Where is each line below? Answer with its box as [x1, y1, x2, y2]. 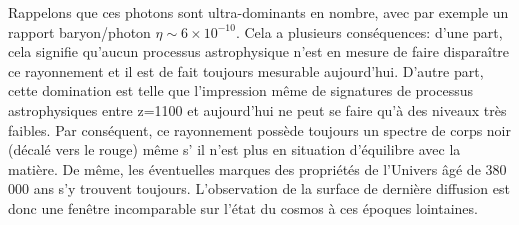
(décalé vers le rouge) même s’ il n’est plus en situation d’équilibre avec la [8, 139, 461, 160]
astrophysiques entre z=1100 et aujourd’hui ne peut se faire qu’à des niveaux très [8, 99, 507, 120]
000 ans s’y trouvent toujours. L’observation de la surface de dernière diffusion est [8, 178, 510, 199]
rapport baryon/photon [8, 21, 151, 42]
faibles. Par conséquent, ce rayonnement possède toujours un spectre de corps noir [8, 119, 512, 140]
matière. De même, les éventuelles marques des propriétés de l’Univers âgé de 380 [8, 158, 507, 179]
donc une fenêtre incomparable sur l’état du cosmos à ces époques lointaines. [8, 197, 478, 218]
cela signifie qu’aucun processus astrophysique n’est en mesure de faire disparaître [8, 41, 510, 62]
